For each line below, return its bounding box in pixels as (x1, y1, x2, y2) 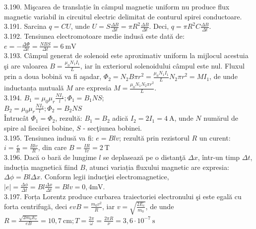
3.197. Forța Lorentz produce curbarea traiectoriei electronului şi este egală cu (4, 191, 242, 201)
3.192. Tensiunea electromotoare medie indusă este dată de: (4, 31, 185, 41)
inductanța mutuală (4, 82, 64, 93)
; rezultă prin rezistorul (119, 132, 190, 143)
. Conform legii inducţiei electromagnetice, (40, 171, 169, 182)
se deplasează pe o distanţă (103, 152, 186, 162)
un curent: (199, 132, 231, 143)
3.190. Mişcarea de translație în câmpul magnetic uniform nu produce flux (4, 1, 230, 11)
